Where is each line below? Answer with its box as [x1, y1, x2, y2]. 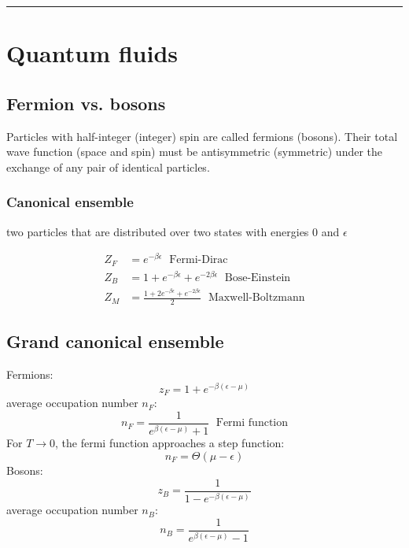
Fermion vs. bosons [6, 91, 166, 115]
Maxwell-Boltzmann [208, 292, 305, 304]
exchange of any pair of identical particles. [6, 158, 210, 175]
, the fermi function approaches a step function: [55, 435, 285, 451]
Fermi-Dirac [169, 254, 228, 266]
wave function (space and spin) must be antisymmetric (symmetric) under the [6, 143, 383, 160]
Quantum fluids [6, 37, 179, 69]
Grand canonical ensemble [6, 329, 224, 354]
